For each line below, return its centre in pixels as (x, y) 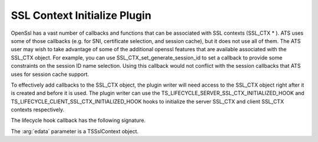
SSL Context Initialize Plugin (81, 15)
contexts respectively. (38, 110)
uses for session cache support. (50, 74)
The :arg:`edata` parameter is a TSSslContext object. (75, 131)
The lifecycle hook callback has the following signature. (78, 120)
